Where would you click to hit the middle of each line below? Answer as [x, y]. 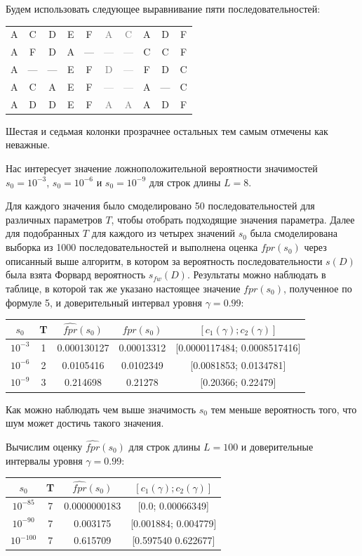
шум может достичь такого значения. [85, 423]
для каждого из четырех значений [163, 233]
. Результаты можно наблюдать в [256, 274]
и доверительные [277, 446]
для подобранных [43, 233]
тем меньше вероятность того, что [284, 409]
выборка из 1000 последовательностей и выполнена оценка [132, 247]
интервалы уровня [44, 460]
